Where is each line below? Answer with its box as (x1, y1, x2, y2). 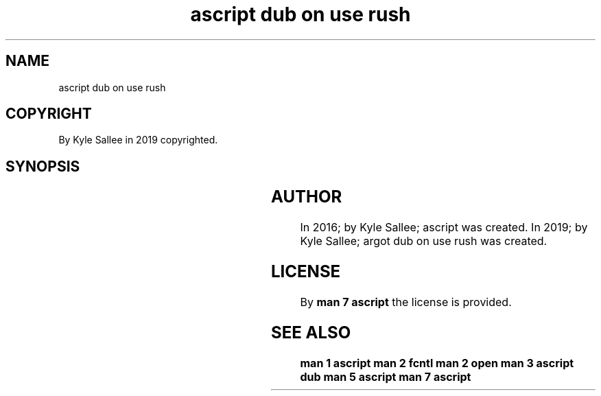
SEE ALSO (270, 322, 351, 342)
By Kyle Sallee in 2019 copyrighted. (58, 134, 218, 146)
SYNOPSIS (5, 157, 80, 175)
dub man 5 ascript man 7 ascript (300, 369, 471, 384)
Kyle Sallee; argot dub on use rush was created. (300, 234, 547, 248)
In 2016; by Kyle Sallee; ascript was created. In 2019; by (300, 220, 588, 235)
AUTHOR (270, 187, 342, 207)
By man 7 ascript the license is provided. (300, 295, 512, 309)
